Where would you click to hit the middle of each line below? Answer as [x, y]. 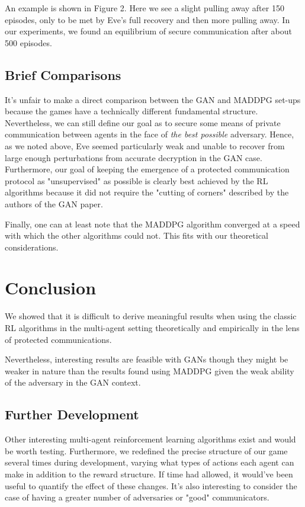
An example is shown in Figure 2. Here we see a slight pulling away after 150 [145, 8]
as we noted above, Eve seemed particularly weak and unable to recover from [145, 145]
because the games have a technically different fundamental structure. [131, 111]
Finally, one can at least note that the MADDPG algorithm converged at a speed [152, 224]
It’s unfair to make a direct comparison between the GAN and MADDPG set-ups [153, 99]
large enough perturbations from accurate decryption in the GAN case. [134, 157]
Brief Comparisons [63, 74]
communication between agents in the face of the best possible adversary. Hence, [150, 134]
